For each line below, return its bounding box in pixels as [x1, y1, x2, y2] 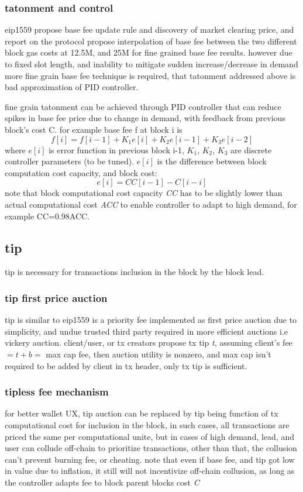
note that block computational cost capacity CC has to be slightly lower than [5, 187, 283, 199]
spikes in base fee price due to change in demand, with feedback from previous [5, 112, 285, 124]
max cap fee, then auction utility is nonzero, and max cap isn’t [46, 348, 271, 360]
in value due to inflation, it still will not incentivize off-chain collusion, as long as [5, 465, 295, 477]
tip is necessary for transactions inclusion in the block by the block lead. [5, 266, 264, 278]
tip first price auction [5, 290, 108, 305]
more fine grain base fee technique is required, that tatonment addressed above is [5, 69, 296, 81]
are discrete [230, 143, 272, 156]
